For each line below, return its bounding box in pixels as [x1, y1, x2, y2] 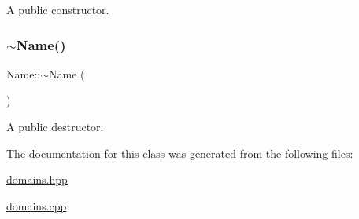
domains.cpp [6, 197, 67, 214]
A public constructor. [6, 2, 109, 17]
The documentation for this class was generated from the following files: [6, 144, 353, 161]
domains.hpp [6, 171, 68, 188]
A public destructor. [6, 119, 104, 134]
